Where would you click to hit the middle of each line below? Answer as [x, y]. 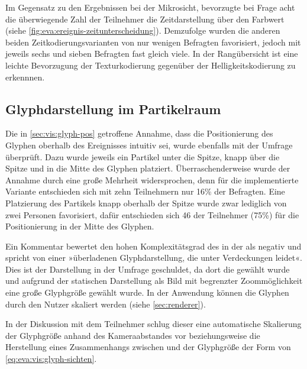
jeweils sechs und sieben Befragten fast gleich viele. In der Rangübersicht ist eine [152, 54]
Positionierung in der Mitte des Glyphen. [80, 226]
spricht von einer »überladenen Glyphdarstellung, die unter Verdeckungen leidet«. [154, 258]
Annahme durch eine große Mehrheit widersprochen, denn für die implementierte [152, 179]
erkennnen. [25, 77]
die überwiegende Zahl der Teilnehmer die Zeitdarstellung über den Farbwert [145, 19]
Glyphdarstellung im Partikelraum [113, 109]
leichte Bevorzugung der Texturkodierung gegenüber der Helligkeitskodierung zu [151, 65]
